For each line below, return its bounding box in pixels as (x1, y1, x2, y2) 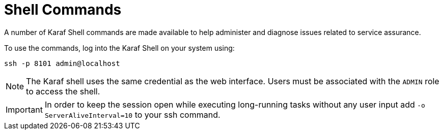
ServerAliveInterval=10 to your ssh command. (44, 109, 220, 120)
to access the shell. (26, 86, 100, 96)
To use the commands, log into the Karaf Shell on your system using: (4, 43, 235, 52)
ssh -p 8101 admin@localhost (4, 59, 120, 68)
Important (6, 104, 43, 115)
